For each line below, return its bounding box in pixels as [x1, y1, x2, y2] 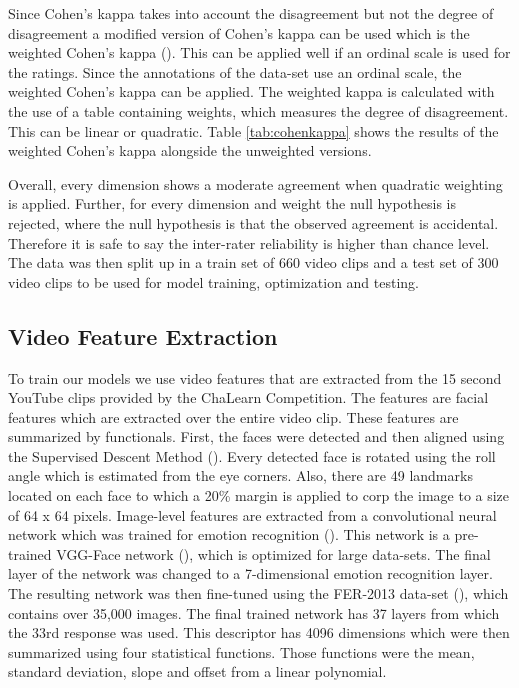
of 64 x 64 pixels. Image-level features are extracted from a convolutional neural [8, 504, 497, 525]
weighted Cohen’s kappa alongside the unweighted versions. [8, 140, 372, 161]
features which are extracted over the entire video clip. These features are [8, 406, 459, 427]
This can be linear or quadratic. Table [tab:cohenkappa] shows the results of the [8, 120, 499, 141]
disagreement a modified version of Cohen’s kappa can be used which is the [8, 22, 470, 43]
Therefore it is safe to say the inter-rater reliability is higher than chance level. [8, 232, 490, 253]
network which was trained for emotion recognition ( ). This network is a [8, 524, 450, 545]
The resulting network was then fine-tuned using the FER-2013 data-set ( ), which [8, 583, 509, 604]
